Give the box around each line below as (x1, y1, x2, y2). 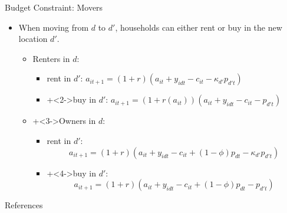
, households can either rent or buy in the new (115, 21, 282, 33)
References (5, 199, 43, 211)
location (18, 32, 48, 45)
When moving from (18, 21, 89, 33)
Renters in (32, 52, 70, 64)
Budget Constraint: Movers (5, 1, 103, 13)
